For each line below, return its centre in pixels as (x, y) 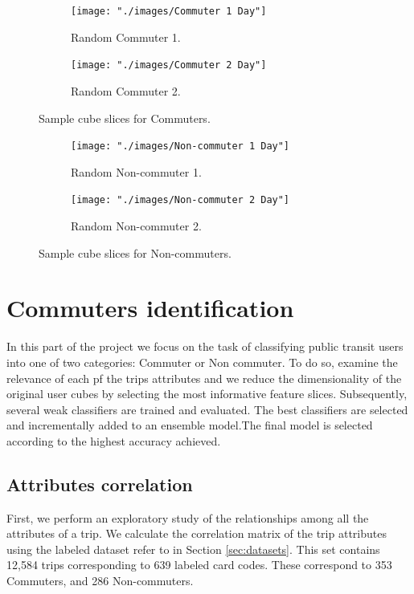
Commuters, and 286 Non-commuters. (100, 581)
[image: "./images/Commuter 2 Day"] (169, 65)
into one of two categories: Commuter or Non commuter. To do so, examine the (202, 362)
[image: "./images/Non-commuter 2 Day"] (180, 200)
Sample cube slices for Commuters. (125, 118)
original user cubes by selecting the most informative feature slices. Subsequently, (207, 394)
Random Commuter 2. (126, 90)
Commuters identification (150, 308)
